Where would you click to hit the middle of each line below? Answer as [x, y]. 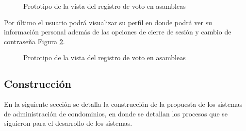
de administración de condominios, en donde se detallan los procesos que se [116, 113]
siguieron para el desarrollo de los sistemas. [68, 123]
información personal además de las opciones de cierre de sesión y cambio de [118, 32]
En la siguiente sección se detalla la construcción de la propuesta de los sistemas [123, 104]
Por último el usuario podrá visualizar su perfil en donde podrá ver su [108, 22]
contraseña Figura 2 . [34, 41]
